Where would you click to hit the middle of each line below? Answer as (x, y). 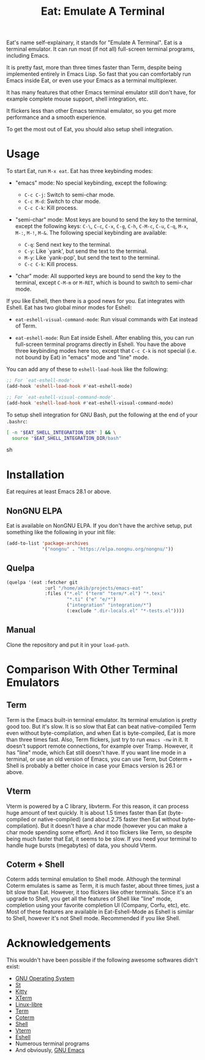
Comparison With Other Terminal (92, 669)
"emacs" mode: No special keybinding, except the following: (91, 183)
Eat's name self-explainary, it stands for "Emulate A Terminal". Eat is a (94, 43)
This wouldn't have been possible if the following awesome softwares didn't (102, 960)
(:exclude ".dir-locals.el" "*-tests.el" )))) (125, 611)
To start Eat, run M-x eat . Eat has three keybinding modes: (80, 171)
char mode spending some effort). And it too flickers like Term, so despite (99, 832)
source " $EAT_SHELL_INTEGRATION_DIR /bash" (67, 438)
